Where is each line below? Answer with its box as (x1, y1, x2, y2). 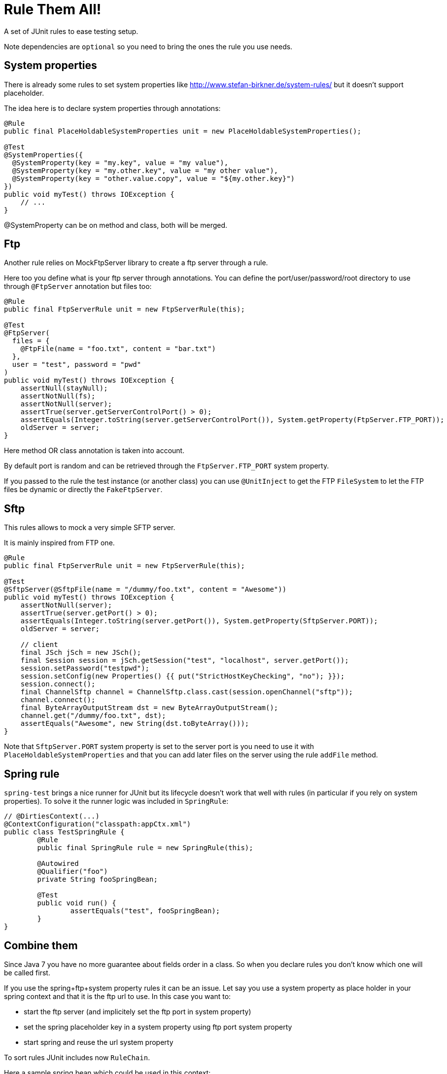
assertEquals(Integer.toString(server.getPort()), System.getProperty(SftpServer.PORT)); (20, 617, 378, 625)
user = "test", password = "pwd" (12, 360, 141, 369)
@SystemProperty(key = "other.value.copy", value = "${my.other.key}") (12, 174, 295, 182)
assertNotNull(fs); (20, 392, 96, 400)
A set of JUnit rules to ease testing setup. (4, 27, 138, 36)
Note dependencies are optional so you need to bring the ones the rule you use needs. (4, 42, 293, 51)
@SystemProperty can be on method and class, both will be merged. (4, 220, 228, 229)
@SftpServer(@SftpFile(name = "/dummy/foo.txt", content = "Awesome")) (4, 585, 287, 594)
